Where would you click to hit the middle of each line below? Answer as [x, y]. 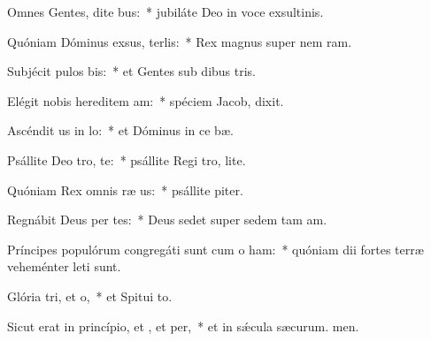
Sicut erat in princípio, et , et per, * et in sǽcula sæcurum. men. [183, 326]
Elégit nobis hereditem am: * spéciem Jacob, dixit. [146, 100]
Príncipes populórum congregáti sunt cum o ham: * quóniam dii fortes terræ [215, 249]
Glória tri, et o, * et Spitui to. [90, 296]
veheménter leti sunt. [64, 266]
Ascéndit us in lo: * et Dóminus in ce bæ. [120, 130]
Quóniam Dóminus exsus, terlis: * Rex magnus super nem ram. [180, 41]
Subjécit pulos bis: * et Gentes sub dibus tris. [132, 71]
